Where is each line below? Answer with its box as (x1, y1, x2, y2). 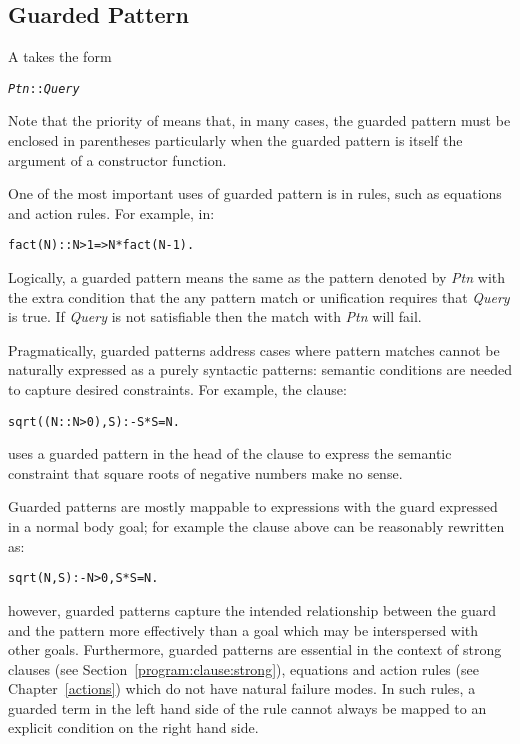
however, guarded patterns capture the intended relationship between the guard (8, 599, 497, 620)
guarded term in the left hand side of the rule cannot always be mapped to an (8, 697, 487, 718)
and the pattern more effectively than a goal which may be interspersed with (8, 619, 479, 640)
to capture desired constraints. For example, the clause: (8, 379, 347, 400)
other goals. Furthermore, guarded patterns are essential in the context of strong (8, 639, 502, 660)
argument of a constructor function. (8, 149, 227, 170)
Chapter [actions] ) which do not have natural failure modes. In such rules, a (8, 678, 476, 699)
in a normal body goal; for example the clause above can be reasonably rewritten (8, 516, 505, 537)
